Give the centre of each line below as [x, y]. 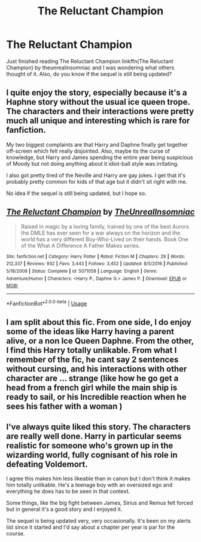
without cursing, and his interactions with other [97, 369]
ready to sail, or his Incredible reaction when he [96, 397]
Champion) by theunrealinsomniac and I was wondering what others [90, 68]
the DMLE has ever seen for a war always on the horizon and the [100, 233]
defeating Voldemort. [47, 464]
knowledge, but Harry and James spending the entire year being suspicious [100, 157]
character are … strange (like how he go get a [92, 378]
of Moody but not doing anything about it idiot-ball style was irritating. [92, 163]
